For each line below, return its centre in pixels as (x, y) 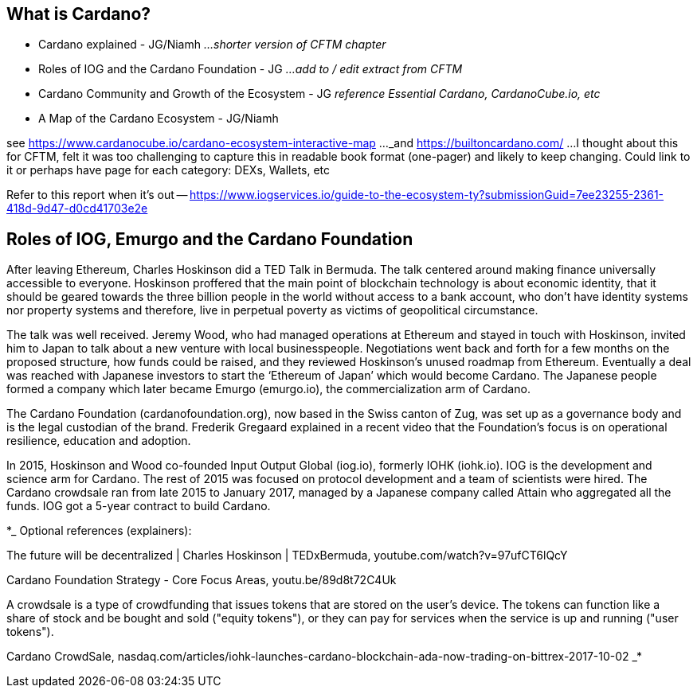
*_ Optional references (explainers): (99, 531)
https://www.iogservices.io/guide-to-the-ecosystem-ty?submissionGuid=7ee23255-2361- (427, 195)
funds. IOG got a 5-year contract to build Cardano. (139, 506)
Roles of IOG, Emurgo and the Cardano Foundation (210, 239)
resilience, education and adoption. (99, 441)
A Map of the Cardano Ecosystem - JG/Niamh (159, 119)
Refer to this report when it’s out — (97, 195)
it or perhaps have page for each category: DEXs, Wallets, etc (168, 170)
